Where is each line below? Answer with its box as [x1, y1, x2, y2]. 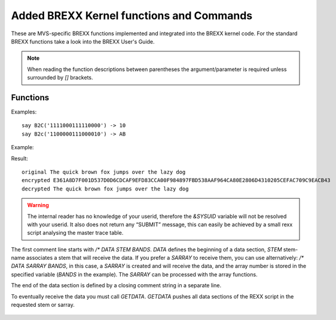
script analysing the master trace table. [27, 229, 124, 236]
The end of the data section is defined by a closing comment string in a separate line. [11, 282, 221, 289]
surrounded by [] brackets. [27, 74, 93, 81]
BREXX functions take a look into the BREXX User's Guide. [11, 38, 155, 45]
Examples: [11, 108, 37, 116]
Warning [27, 202, 49, 209]
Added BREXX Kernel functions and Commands [11, 9, 253, 22]
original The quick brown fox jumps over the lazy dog [22, 168, 186, 176]
